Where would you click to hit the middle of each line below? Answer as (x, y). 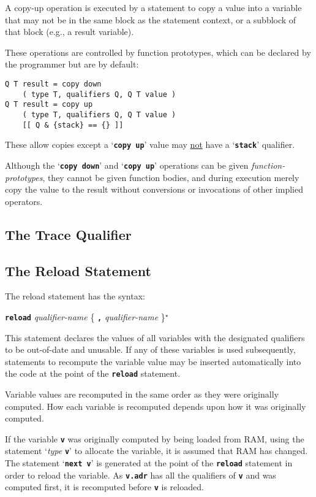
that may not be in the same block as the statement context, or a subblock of (151, 19)
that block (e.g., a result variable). (70, 32)
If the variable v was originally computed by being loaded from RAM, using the (155, 438)
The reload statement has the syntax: (75, 296)
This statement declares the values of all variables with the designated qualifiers (155, 337)
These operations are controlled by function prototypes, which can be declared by (158, 52)
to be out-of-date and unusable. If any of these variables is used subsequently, (150, 349)
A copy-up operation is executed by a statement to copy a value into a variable (153, 7)
